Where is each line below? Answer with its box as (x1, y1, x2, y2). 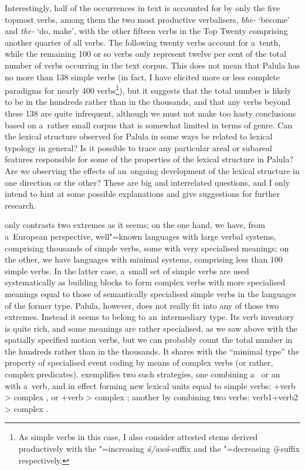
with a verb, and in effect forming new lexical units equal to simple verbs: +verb (5, 379, 296, 391)
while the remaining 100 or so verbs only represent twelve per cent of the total (5, 47, 286, 60)
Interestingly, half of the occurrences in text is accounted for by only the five (5, 2, 280, 13)
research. (5, 199, 36, 211)
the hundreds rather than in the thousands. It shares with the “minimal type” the (5, 345, 299, 357)
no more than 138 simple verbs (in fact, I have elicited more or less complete (5, 70, 280, 83)
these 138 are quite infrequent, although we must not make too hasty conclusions (5, 107, 296, 119)
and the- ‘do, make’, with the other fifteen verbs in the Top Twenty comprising (5, 25, 288, 37)
